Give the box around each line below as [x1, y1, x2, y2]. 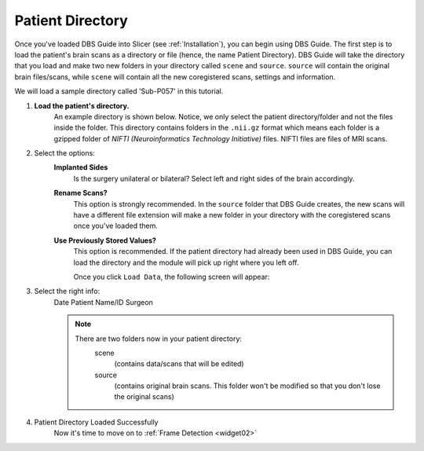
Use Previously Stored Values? [53, 236, 157, 245]
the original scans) [114, 392, 174, 401]
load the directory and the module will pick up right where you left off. [73, 258, 299, 267]
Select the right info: [34, 287, 101, 296]
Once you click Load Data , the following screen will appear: [73, 272, 270, 281]
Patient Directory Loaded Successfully [34, 417, 159, 427]
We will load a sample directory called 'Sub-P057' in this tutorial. [14, 86, 224, 96]
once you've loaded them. [73, 221, 159, 231]
